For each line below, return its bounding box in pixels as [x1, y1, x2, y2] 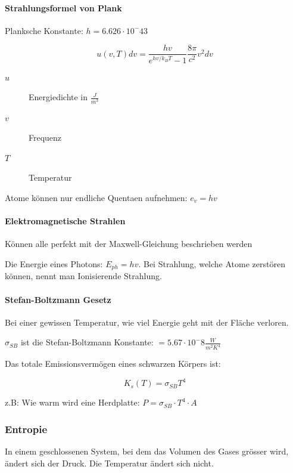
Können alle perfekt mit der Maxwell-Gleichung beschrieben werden [5, 237, 253, 250]
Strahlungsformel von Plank [5, 1, 122, 14]
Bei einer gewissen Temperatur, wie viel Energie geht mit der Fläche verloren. [5, 316, 289, 328]
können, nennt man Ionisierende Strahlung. [5, 270, 162, 282]
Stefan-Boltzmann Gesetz [5, 293, 111, 305]
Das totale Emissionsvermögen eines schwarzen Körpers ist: [5, 357, 221, 370]
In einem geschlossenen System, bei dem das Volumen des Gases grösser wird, [5, 445, 289, 457]
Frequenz [29, 131, 62, 144]
